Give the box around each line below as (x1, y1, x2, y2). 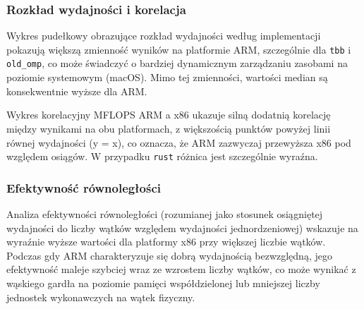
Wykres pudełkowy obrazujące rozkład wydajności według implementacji (6, 28, 321, 43)
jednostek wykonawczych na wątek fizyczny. (6, 289, 195, 304)
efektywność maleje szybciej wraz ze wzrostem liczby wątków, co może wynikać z (6, 262, 356, 277)
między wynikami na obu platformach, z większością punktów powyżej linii (6, 121, 331, 135)
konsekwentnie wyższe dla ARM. (6, 83, 147, 98)
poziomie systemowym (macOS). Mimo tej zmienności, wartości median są (6, 70, 328, 85)
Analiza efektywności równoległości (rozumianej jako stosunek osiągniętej (6, 206, 323, 221)
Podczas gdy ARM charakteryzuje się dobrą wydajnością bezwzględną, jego (6, 248, 332, 262)
